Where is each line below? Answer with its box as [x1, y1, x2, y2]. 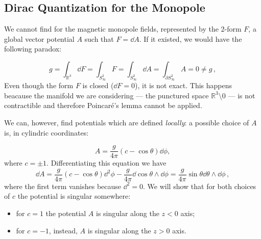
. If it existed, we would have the [139, 33, 242, 44]
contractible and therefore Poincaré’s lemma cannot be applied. [4, 100, 202, 111]
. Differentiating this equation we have [46, 157, 167, 168]
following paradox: [4, 43, 62, 54]
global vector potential [4, 33, 75, 44]
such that [84, 33, 114, 44]
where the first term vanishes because [4, 180, 122, 191]
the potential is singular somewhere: [17, 191, 131, 201]
